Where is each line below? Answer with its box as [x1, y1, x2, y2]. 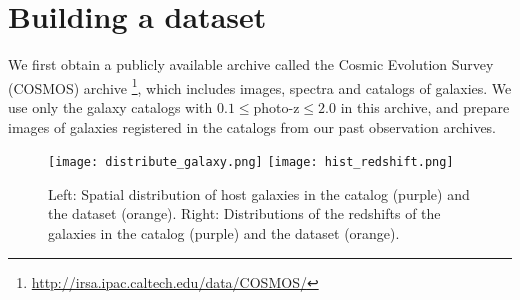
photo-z [253, 96, 300, 117]
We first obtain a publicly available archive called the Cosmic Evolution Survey [8, 54, 494, 75]
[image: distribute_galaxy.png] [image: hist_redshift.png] [48, 155, 454, 170]
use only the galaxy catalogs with [8, 96, 213, 117]
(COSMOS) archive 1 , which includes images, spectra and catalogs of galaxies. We [8, 74, 512, 98]
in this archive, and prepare [340, 96, 510, 117]
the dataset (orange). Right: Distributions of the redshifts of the [48, 203, 441, 224]
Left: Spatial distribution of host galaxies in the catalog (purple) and [48, 183, 470, 204]
